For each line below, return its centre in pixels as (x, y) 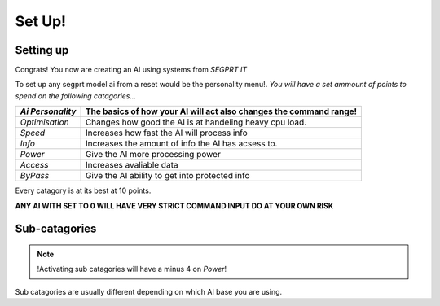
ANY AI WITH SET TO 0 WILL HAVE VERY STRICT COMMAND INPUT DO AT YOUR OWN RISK (174, 205)
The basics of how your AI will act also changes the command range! (221, 111)
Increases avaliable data (132, 165)
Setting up (42, 50)
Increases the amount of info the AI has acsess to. (181, 144)
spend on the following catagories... (76, 96)
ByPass (35, 176)
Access (34, 165)
